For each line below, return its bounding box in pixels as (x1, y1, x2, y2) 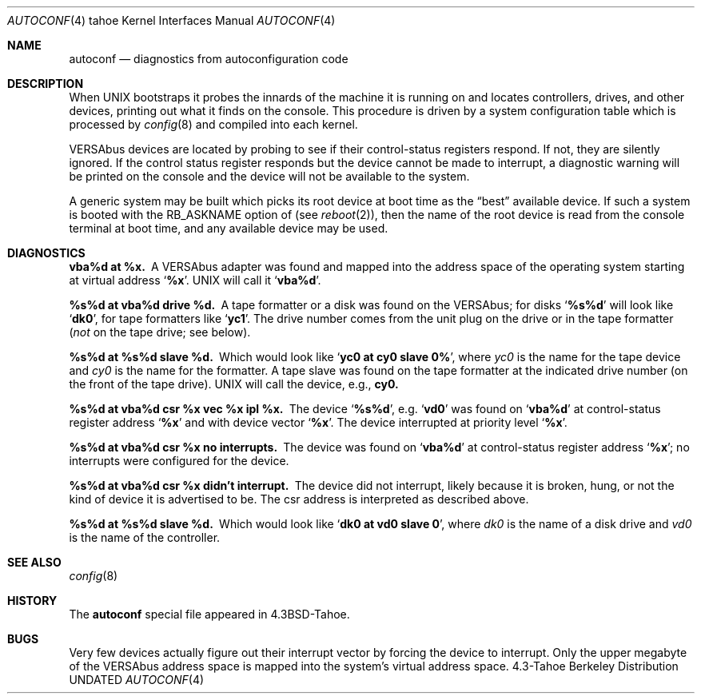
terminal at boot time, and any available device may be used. (69, 221, 388, 235)
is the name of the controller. (69, 531, 221, 544)
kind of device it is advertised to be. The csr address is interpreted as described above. (69, 492, 529, 506)
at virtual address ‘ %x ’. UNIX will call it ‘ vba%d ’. (69, 273, 321, 287)
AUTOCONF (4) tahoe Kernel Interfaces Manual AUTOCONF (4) (7, 14, 336, 27)
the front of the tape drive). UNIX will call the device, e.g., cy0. (69, 377, 399, 391)
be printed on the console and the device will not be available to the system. (69, 169, 470, 183)
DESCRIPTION (7, 77, 84, 90)
